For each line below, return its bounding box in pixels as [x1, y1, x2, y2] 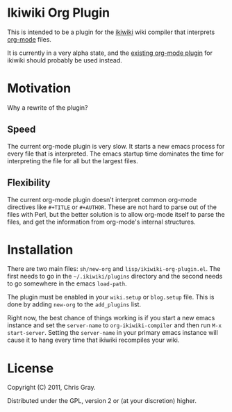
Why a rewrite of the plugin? [7, 103, 88, 112]
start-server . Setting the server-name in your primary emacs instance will [7, 329, 219, 337]
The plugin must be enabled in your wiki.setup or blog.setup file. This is [7, 293, 215, 302]
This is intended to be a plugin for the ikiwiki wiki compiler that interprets [7, 28, 215, 36]
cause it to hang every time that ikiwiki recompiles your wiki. [7, 336, 180, 345]
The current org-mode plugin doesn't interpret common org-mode [7, 195, 197, 204]
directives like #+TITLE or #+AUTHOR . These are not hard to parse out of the [7, 203, 217, 211]
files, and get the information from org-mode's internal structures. [7, 217, 196, 226]
